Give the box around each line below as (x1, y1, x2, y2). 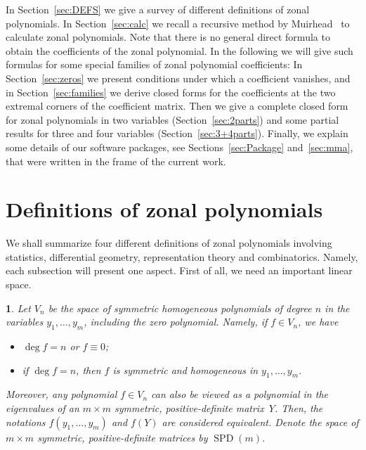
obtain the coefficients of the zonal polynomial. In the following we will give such (6, 43, 353, 58)
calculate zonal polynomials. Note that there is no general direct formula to (6, 30, 330, 44)
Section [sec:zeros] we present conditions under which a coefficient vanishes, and (6, 70, 351, 85)
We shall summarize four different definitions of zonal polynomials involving (6, 236, 332, 250)
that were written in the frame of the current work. (6, 153, 226, 168)
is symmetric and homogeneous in (112, 362, 259, 377)
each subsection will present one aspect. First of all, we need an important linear (6, 263, 353, 278)
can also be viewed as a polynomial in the (151, 387, 328, 401)
